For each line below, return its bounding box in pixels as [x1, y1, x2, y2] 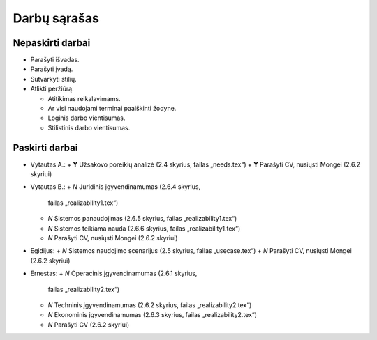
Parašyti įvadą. [30, 65, 73, 73]
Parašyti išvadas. [30, 56, 80, 64]
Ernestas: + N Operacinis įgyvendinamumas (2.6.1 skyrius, [30, 269, 198, 278]
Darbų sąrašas [13, 10, 99, 26]
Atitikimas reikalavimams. [47, 94, 121, 102]
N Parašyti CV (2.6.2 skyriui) [47, 320, 130, 329]
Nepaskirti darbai [13, 37, 91, 49]
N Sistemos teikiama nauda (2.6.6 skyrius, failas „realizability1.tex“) [47, 224, 241, 233]
